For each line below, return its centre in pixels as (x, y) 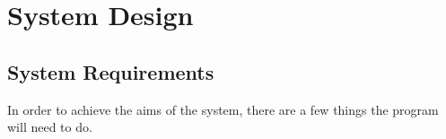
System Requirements (111, 71)
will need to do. (50, 127)
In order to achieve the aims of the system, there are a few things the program (223, 109)
